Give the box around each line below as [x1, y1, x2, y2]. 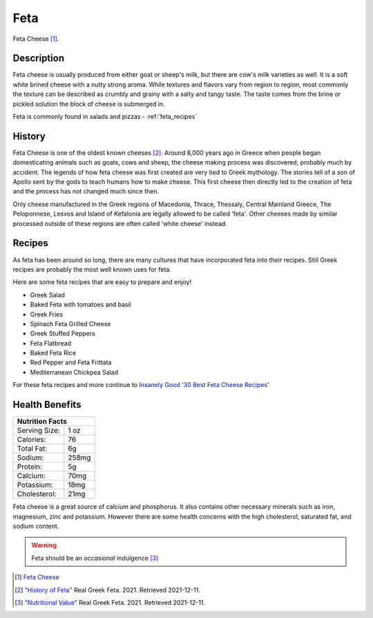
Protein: [17, 462, 43, 471]
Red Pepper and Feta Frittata [30, 358, 112, 366]
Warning [31, 541, 57, 550]
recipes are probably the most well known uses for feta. [12, 265, 172, 273]
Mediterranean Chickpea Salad [30, 368, 119, 376]
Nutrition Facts [17, 417, 67, 427]
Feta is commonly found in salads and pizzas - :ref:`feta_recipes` [12, 113, 198, 121]
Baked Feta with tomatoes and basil [30, 301, 131, 309]
